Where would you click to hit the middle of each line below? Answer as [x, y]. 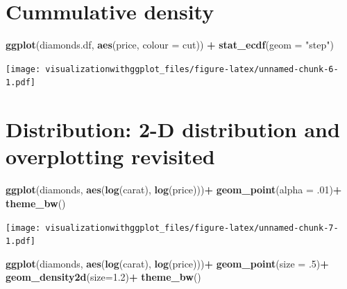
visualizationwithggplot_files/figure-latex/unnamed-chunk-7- [192, 228]
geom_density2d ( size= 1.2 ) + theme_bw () [103, 277]
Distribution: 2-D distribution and [173, 129]
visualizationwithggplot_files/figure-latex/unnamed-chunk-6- [192, 69]
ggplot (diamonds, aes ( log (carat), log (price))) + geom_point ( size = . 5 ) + [167, 263]
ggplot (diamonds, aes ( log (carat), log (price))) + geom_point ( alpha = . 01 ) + [174, 190]
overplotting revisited [110, 156]
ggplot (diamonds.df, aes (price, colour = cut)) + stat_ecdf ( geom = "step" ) [170, 45]
